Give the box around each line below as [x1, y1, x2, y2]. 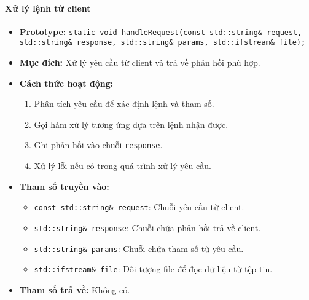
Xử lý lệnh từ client [5, 1, 91, 14]
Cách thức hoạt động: [19, 76, 114, 89]
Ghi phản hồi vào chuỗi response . [34, 138, 163, 151]
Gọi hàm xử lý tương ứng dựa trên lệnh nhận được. [34, 117, 229, 130]
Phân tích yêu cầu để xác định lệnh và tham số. [34, 97, 214, 110]
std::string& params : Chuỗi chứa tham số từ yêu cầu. [34, 242, 244, 255]
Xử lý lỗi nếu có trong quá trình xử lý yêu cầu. [34, 159, 211, 172]
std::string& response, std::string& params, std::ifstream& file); [19, 38, 306, 47]
